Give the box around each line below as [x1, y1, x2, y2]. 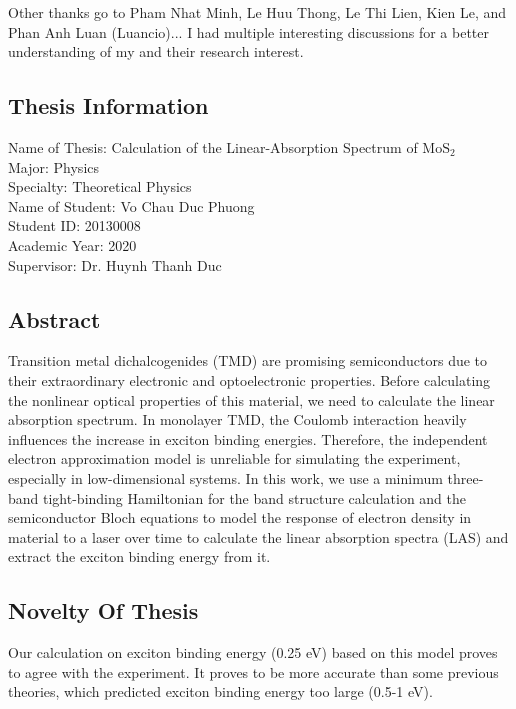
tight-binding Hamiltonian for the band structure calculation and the [43, 487, 467, 508]
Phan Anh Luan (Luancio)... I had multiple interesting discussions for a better [8, 21, 490, 42]
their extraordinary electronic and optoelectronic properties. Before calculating [8, 369, 491, 390]
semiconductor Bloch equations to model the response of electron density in [8, 507, 472, 528]
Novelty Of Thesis [8, 595, 199, 626]
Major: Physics [8, 156, 100, 177]
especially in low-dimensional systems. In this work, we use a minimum [8, 467, 443, 488]
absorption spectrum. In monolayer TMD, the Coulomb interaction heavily [8, 409, 467, 430]
